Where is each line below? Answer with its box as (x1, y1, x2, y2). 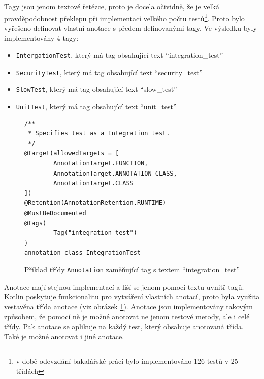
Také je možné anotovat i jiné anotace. (4, 331, 124, 341)
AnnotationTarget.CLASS (53, 180, 134, 187)
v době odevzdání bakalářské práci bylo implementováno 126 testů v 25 (16, 356, 238, 366)
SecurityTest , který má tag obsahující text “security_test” (16, 66, 203, 77)
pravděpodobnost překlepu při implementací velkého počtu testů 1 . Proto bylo (4, 11, 245, 23)
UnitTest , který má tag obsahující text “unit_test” (16, 101, 177, 111)
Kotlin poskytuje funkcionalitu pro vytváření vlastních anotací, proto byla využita (4, 291, 260, 302)
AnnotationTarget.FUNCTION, (53, 160, 148, 167)
